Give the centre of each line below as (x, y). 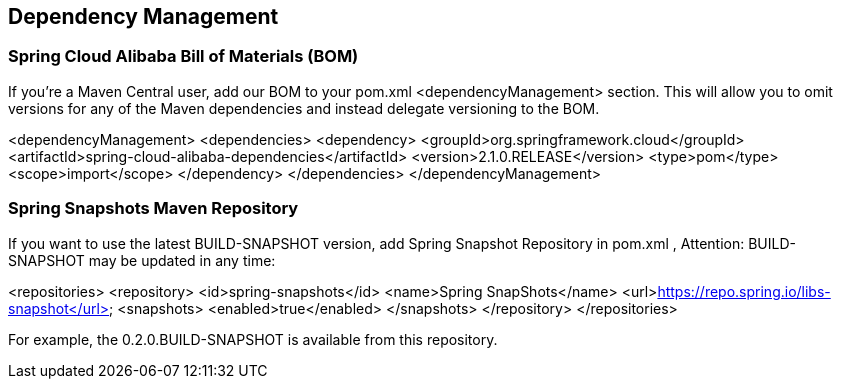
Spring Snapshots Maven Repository (153, 208)
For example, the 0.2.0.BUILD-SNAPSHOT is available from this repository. (253, 339)
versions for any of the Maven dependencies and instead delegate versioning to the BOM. (304, 108)
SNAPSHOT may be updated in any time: (142, 260)
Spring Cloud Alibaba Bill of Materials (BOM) (183, 56)
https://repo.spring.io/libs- (744, 291)
